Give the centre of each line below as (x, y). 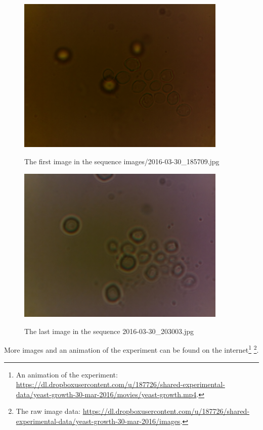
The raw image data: (48, 411)
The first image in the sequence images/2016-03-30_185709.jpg (122, 161)
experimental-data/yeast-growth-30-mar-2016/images (98, 421)
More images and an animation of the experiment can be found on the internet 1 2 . (131, 349)
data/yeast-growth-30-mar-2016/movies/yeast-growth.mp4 (106, 394)
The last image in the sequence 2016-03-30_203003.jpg (109, 331)
